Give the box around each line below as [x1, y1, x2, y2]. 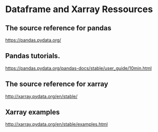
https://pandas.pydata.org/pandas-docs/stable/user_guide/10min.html [5, 65, 152, 71]
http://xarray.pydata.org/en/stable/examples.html [5, 121, 108, 127]
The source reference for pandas [5, 24, 111, 32]
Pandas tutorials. [5, 52, 60, 60]
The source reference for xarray [5, 80, 108, 89]
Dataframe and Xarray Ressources [5, 4, 153, 15]
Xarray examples [5, 108, 60, 117]
